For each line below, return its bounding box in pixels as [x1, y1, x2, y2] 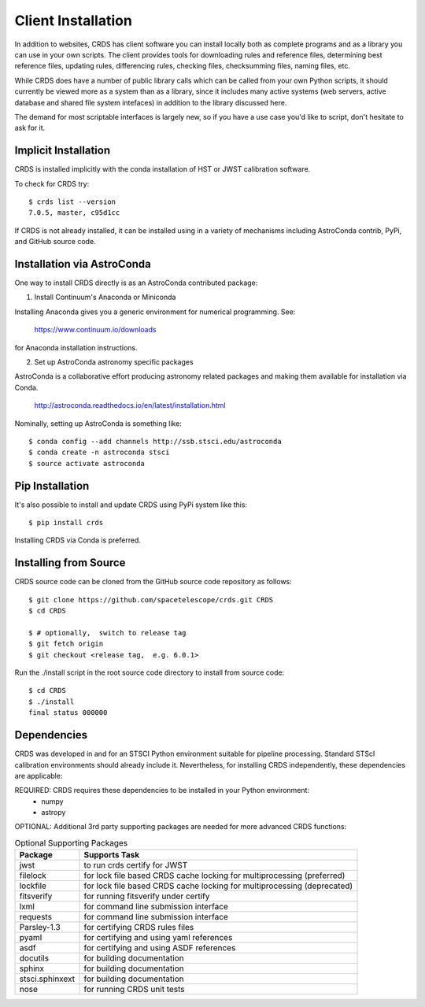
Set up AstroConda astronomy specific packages [34, 357, 194, 366]
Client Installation [14, 12, 133, 29]
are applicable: [14, 771, 63, 780]
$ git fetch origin [28, 639, 104, 649]
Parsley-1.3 [19, 922, 61, 933]
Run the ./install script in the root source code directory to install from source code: [14, 668, 285, 677]
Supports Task [83, 850, 140, 861]
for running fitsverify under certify [83, 890, 210, 901]
